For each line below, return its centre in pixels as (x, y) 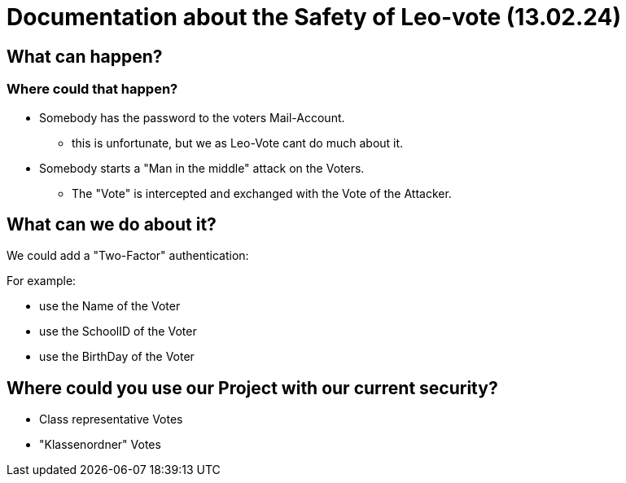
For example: (42, 281)
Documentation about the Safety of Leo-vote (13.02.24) (314, 17)
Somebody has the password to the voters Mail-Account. (192, 117)
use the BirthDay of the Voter (117, 357)
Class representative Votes (111, 419)
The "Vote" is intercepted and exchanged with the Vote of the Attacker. (262, 193)
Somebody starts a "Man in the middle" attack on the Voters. (202, 168)
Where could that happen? (92, 89)
